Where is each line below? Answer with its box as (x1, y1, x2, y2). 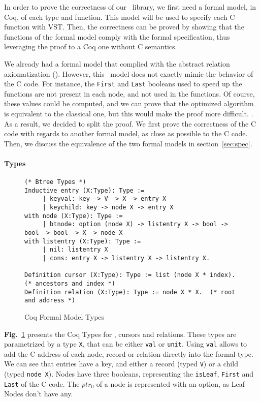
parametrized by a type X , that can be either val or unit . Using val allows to (4, 338, 247, 349)
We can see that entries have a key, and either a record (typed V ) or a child (4, 358, 238, 369)
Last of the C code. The (4, 378, 80, 389)
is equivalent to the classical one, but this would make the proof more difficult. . (4, 108, 253, 118)
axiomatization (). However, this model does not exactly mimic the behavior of (4, 68, 253, 79)
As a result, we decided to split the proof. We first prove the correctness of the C (4, 118, 256, 129)
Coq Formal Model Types (24, 312, 105, 322)
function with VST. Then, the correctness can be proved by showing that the (4, 21, 244, 32)
